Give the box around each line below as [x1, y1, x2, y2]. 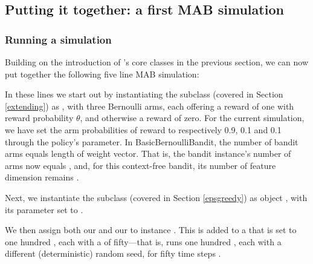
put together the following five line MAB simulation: [5, 67, 199, 80]
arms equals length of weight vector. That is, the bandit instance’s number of [5, 147, 291, 160]
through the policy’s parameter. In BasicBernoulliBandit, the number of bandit [5, 135, 298, 148]
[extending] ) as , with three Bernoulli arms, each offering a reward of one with [5, 99, 294, 112]
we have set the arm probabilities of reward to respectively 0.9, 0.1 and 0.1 [5, 123, 282, 136]
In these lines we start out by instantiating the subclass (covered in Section [5, 88, 283, 101]
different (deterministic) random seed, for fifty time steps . [5, 247, 221, 260]
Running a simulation [5, 31, 112, 47]
